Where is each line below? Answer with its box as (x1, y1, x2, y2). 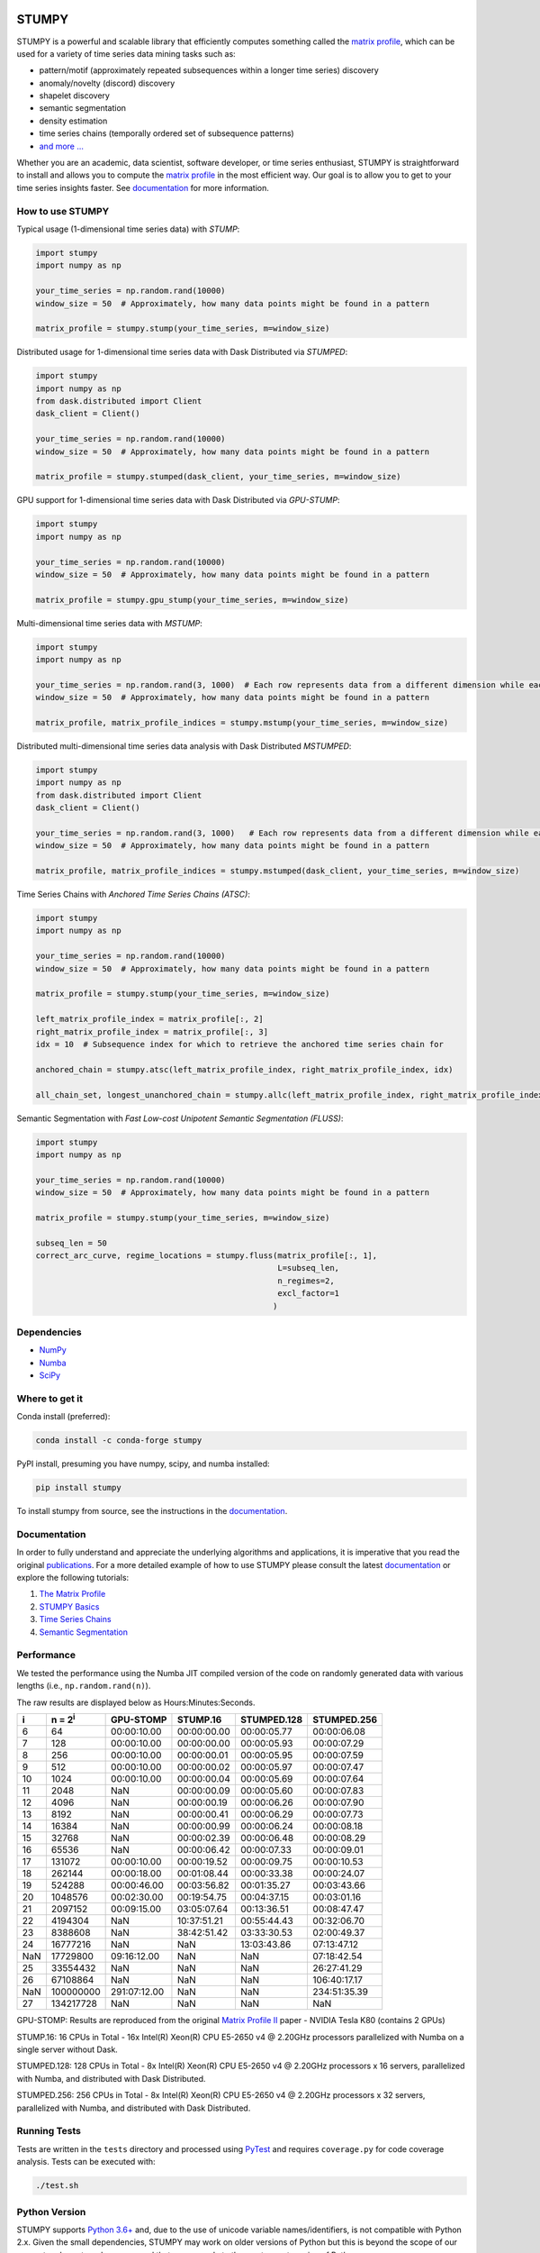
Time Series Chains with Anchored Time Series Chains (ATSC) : (16, 889, 251, 900)
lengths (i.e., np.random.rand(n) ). (16, 1681, 151, 1692)
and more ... (39, 141, 85, 151)
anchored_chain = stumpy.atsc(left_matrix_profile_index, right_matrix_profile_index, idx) (35, 1064, 454, 1074)
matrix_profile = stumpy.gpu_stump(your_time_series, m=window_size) (35, 595, 349, 605)
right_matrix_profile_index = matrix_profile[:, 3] (35, 1026, 269, 1036)
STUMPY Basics (39, 1601, 100, 1612)
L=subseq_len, (277, 1263, 340, 1273)
